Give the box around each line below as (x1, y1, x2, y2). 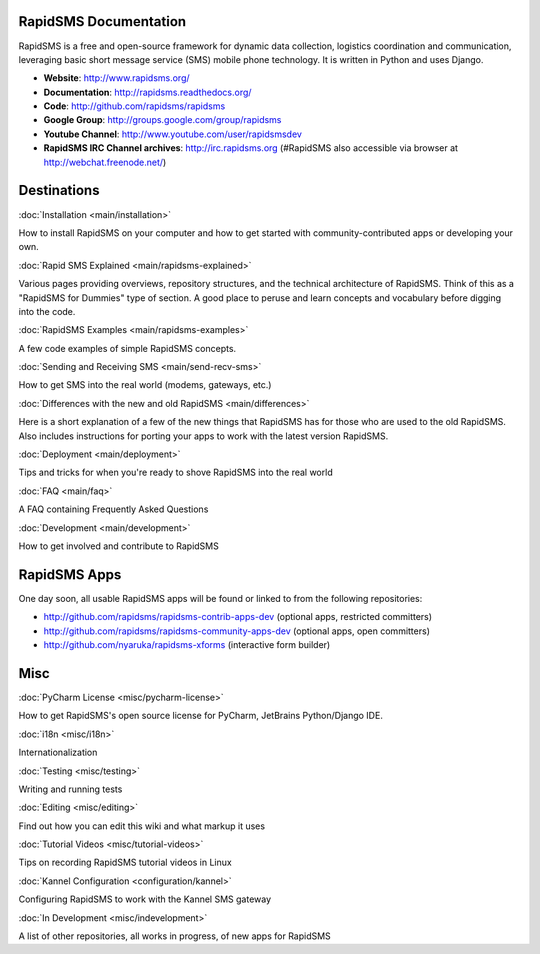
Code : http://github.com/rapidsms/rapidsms (43, 100, 226, 112)
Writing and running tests (18, 783, 123, 795)
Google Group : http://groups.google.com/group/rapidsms (43, 114, 282, 126)
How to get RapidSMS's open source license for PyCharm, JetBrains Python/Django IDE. (18, 710, 384, 722)
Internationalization (18, 746, 98, 759)
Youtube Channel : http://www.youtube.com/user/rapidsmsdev (43, 128, 302, 140)
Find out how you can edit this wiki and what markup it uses (18, 820, 265, 832)
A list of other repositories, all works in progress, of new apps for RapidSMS (18, 930, 332, 942)
